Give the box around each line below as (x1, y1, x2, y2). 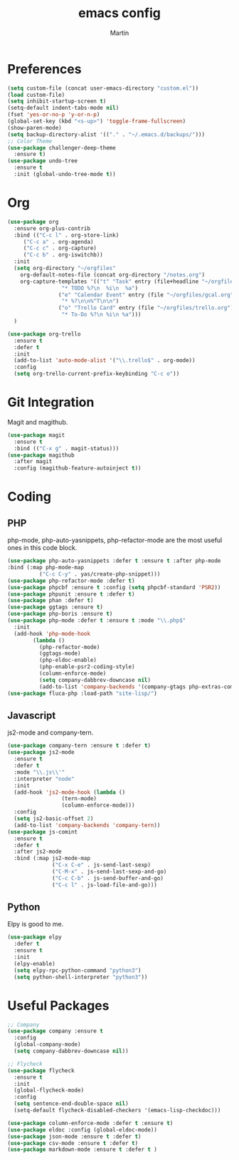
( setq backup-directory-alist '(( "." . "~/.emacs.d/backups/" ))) (7, 130, 205, 138)
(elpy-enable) (14, 960, 55, 967)
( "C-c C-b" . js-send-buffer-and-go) (52, 874, 164, 881)
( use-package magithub (7, 451, 75, 459)
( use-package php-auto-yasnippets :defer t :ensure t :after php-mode (7, 557, 221, 564)
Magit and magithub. (7, 418, 68, 426)
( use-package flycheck (7, 1067, 75, 1074)
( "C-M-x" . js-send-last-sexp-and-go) (52, 868, 167, 875)
